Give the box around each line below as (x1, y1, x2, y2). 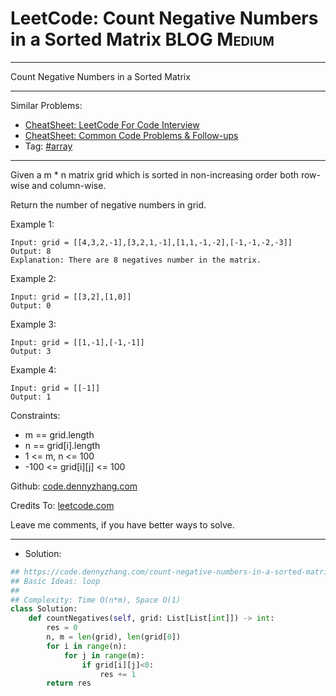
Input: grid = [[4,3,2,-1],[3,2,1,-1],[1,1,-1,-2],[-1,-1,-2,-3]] (10, 237, 293, 247)
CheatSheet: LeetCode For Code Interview (24, 118, 200, 131)
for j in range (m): (63, 650, 145, 661)
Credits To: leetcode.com (10, 499, 115, 511)
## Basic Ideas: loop (10, 576, 101, 586)
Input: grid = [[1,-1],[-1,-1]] (10, 337, 145, 347)
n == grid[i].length (24, 439, 101, 451)
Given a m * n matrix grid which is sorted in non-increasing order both (10, 168, 299, 181)
